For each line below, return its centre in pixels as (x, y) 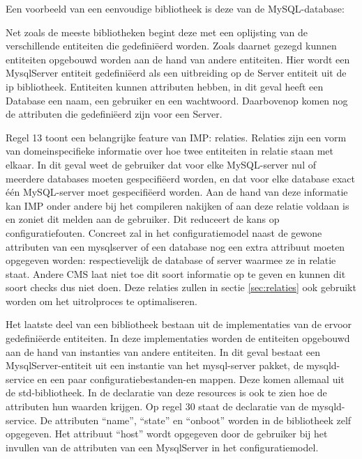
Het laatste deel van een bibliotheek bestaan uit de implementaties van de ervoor (179, 324)
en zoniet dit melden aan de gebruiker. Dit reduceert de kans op (143, 219)
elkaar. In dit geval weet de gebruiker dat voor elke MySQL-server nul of (161, 164)
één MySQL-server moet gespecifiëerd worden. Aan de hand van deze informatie (177, 192)
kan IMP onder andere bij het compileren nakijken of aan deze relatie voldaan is (178, 205)
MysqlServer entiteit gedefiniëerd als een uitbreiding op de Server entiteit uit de (176, 73)
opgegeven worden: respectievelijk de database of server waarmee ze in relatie (171, 260)
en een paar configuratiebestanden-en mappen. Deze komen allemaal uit (191, 379)
